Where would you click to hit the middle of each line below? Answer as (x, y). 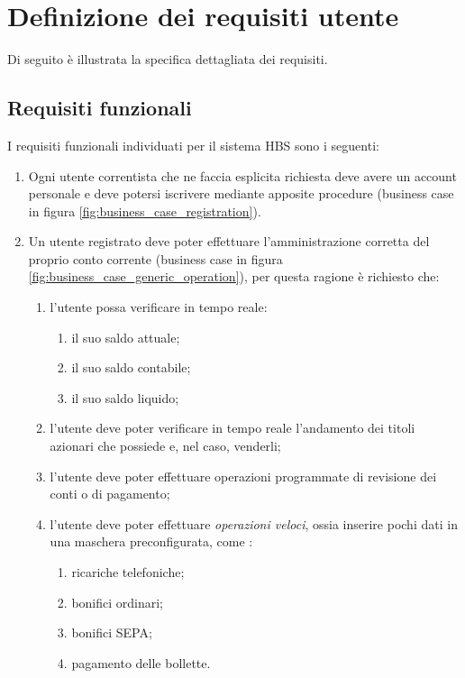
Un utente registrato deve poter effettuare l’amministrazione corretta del (229, 241)
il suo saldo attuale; (126, 337)
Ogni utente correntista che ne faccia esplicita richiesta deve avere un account (242, 175)
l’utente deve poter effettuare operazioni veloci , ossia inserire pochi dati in (254, 523)
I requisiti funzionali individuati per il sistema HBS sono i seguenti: (193, 145)
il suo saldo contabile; (131, 367)
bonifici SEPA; (112, 632)
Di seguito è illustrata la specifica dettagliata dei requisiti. (168, 59)
